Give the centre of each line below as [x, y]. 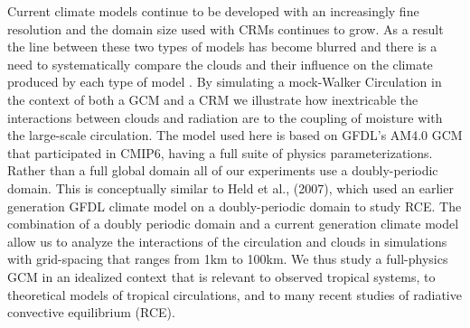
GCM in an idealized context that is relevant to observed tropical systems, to [221, 276]
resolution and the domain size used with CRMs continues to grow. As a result [226, 28]
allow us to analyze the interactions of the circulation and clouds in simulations [227, 241]
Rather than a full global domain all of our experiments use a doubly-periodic [223, 170]
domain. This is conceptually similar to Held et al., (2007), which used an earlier [230, 187]
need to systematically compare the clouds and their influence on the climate [220, 64]
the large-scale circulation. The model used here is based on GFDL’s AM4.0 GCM [235, 135]
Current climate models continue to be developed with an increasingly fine [213, 11]
